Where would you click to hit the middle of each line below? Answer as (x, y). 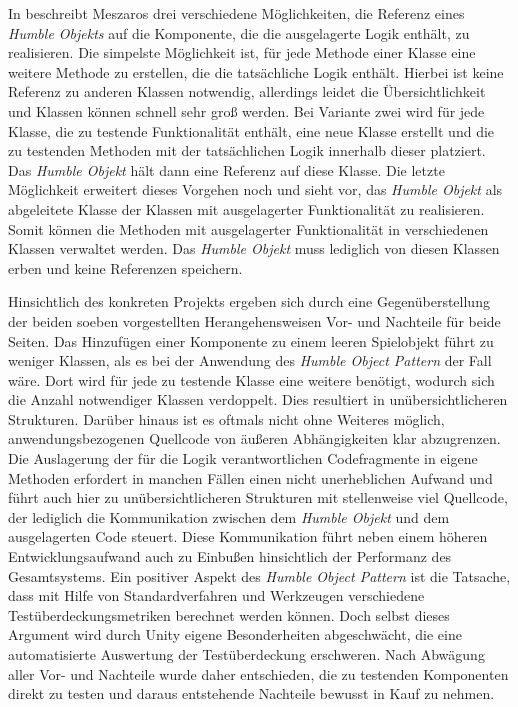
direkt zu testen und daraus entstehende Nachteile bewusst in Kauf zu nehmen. (251, 693)
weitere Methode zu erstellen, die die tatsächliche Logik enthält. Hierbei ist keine (256, 71)
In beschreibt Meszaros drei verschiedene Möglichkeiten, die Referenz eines (236, 13)
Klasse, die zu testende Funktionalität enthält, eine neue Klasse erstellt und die (251, 130)
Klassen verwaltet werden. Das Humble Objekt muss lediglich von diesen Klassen (254, 248)
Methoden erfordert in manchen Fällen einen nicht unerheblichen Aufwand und (250, 477)
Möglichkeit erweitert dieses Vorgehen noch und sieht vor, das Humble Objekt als (255, 189)
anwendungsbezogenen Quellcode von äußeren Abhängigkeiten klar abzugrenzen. (254, 438)
